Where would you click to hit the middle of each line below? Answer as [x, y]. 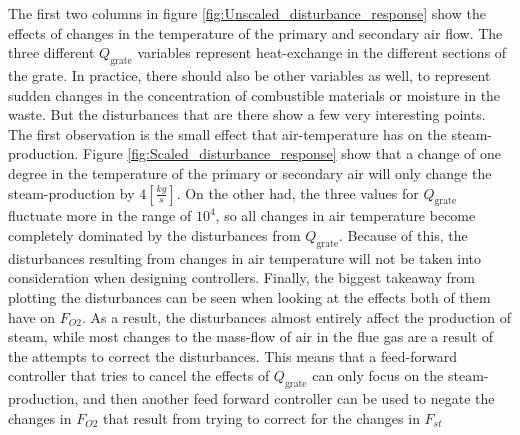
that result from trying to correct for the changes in [261, 417]
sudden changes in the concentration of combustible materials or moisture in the [254, 94]
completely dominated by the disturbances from [154, 234]
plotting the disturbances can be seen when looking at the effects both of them [249, 296]
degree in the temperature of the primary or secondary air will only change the [250, 172]
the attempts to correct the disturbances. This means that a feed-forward [232, 355]
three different [51, 52]
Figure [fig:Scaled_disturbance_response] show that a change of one [292, 153]
